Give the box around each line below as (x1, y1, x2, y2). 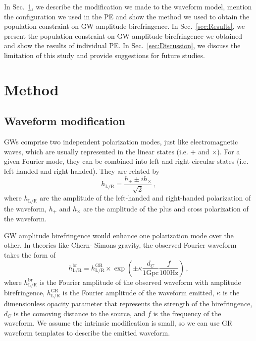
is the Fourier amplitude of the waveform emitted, (62, 287, 214, 298)
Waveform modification (4, 113, 126, 129)
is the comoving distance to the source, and (13, 308, 146, 318)
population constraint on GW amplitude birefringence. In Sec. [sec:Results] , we (4, 21, 245, 31)
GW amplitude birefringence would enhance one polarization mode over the (4, 230, 234, 240)
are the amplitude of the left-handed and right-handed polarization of (40, 193, 251, 203)
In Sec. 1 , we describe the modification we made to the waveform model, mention (4, 1, 252, 11)
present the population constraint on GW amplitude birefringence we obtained (4, 30, 243, 41)
